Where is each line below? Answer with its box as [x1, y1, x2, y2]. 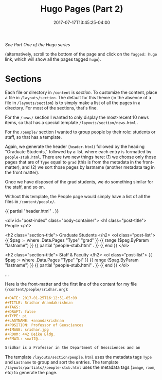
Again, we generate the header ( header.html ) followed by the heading [5, 144, 145, 149]
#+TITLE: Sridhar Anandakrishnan [5, 300, 73, 305]
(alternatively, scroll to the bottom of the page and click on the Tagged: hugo [5, 51, 157, 57]
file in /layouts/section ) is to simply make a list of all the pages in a [5, 100, 141, 106]
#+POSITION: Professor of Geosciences [5, 323, 84, 328]
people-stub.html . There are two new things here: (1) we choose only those [5, 154, 157, 160]
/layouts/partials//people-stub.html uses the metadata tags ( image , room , [5, 364, 156, 370]
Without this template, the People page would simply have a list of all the [5, 193, 151, 199]
